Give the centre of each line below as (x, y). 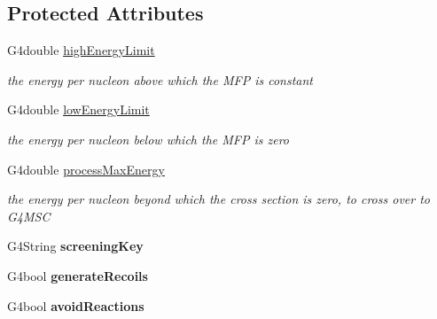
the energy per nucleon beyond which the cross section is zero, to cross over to (218, 199)
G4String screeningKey (75, 246)
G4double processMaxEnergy (86, 169)
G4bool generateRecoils (78, 275)
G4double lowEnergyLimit (78, 109)
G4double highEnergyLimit (81, 50)
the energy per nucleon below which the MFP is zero (148, 139)
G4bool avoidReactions (76, 305)
